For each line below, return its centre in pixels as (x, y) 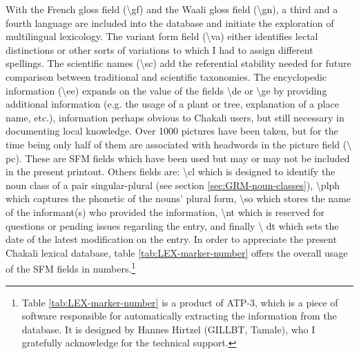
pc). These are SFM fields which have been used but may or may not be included (178, 158)
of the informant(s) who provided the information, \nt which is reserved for (165, 212)
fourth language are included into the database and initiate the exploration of (170, 22)
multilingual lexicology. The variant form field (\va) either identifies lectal (162, 36)
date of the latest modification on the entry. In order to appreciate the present (171, 239)
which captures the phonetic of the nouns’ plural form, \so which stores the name (178, 198)
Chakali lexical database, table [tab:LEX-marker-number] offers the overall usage (177, 252)
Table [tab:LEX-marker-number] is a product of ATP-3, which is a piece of (180, 302)
